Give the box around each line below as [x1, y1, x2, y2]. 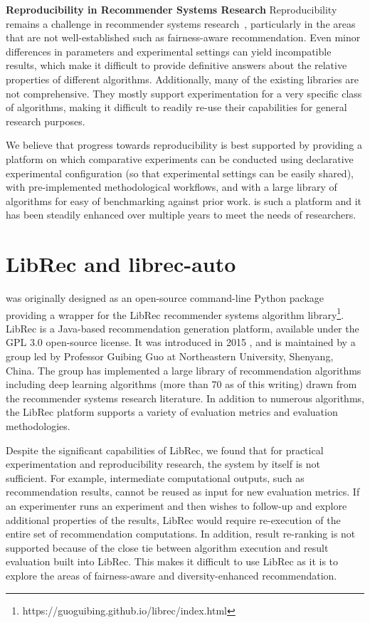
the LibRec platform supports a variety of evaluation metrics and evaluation [6, 404, 338, 419]
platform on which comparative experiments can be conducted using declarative [6, 151, 354, 166]
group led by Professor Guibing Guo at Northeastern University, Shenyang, [6, 349, 334, 364]
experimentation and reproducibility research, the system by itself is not [6, 456, 320, 471]
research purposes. [6, 113, 85, 128]
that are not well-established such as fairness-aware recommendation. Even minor [6, 30, 361, 45]
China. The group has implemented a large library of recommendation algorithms [6, 362, 361, 377]
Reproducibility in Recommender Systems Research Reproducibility [6, 2, 337, 16]
